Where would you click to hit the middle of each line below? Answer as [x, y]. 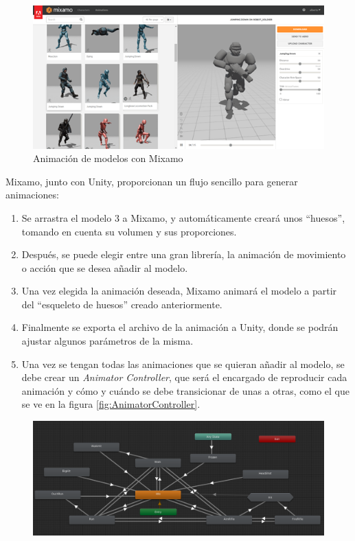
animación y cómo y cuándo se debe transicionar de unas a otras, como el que [185, 390]
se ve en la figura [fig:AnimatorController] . [111, 404]
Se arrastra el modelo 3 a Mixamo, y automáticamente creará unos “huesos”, [183, 217]
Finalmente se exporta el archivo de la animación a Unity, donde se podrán [180, 327]
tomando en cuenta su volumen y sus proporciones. [129, 231]
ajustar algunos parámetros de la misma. [107, 341]
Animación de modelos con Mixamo [108, 158]
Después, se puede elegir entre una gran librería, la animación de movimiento [184, 254]
